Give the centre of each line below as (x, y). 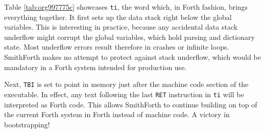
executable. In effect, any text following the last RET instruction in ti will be (124, 94)
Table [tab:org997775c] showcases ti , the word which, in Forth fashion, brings (126, 7)
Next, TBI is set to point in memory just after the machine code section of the (126, 84)
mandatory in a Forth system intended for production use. (95, 67)
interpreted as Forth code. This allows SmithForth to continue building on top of (131, 104)
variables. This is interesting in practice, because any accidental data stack (121, 27)
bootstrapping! (27, 124)
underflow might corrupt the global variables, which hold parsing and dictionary (129, 37)
